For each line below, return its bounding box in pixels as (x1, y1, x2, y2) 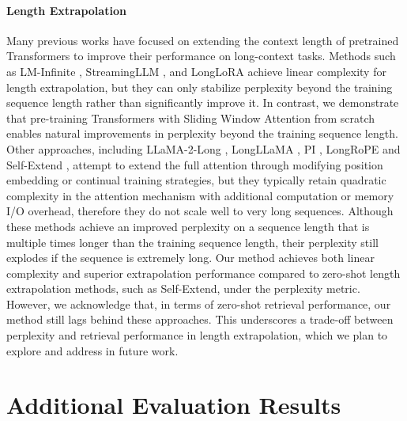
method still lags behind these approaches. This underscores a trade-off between (6, 311, 394, 328)
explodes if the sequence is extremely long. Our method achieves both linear (6, 249, 375, 266)
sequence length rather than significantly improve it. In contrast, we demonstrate (6, 94, 399, 111)
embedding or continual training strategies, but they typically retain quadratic (6, 172, 386, 188)
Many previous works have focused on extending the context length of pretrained (6, 32, 399, 48)
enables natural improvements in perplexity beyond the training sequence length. (6, 125, 398, 142)
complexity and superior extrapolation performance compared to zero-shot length (6, 264, 401, 281)
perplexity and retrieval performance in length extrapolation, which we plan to (6, 327, 388, 343)
